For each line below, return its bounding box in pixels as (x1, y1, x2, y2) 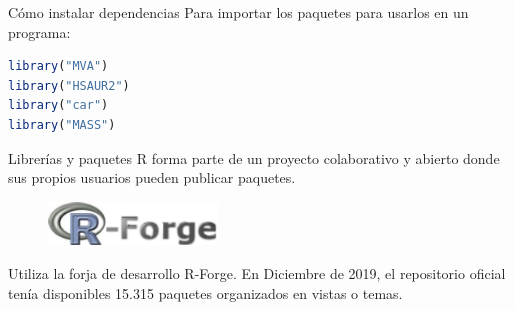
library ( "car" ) (8, 98, 109, 113)
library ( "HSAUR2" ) (8, 78, 130, 93)
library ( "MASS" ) (8, 117, 116, 132)
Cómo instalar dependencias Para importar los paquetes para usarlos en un (8, 2, 469, 22)
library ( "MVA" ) (8, 59, 109, 74)
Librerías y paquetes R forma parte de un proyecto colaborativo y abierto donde (8, 147, 500, 168)
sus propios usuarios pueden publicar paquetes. (8, 167, 296, 188)
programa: (8, 21, 71, 42)
